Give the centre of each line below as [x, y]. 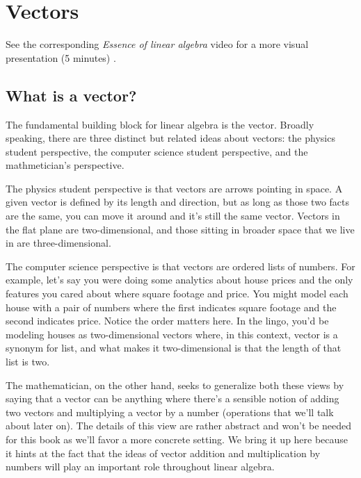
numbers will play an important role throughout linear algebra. [140, 467]
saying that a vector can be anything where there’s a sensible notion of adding [173, 398]
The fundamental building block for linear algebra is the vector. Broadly [160, 124]
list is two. [28, 362]
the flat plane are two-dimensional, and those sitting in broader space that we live [180, 229]
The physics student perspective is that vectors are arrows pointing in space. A [174, 188]
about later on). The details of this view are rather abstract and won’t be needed [179, 426]
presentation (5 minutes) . [61, 57]
